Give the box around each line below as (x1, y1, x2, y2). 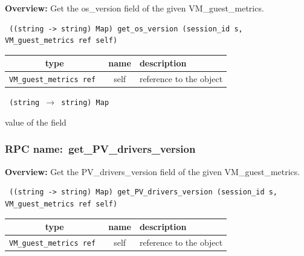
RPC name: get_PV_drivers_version (5, 141, 196, 156)
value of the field (5, 115, 66, 128)
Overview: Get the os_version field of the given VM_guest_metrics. (5, 2, 264, 14)
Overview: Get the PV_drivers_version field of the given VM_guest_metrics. (5, 165, 300, 178)
